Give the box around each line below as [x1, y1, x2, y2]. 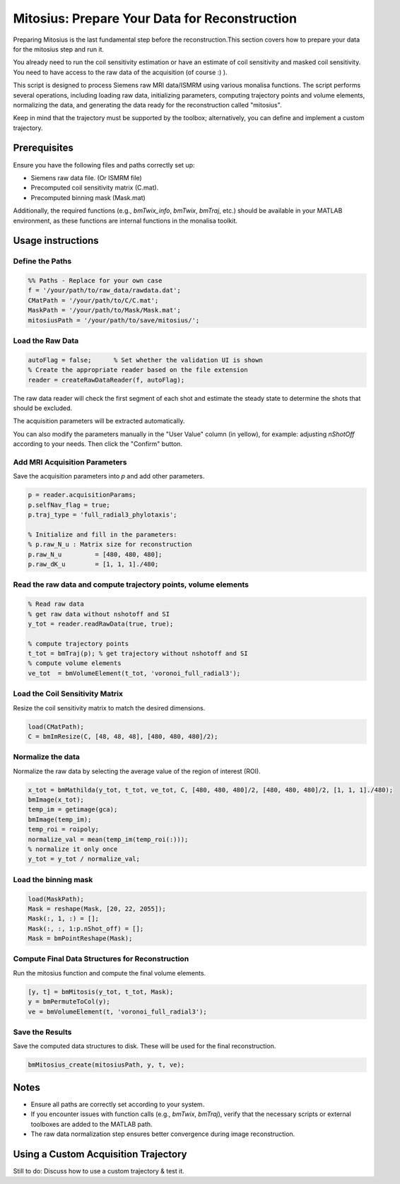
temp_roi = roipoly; [28, 826, 99, 833]
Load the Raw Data [13, 336, 79, 346]
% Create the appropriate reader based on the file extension [28, 366, 248, 374]
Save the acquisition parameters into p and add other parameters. [13, 472, 205, 481]
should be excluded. [13, 404, 73, 412]
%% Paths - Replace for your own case [28, 276, 163, 285]
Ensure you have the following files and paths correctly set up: [13, 160, 195, 169]
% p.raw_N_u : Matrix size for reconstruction [28, 541, 192, 549]
